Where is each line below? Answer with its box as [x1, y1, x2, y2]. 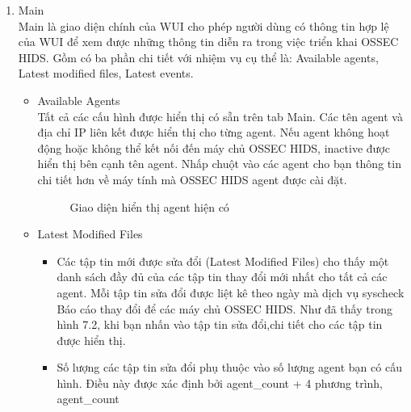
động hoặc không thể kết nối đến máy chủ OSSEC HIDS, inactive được [37, 139, 390, 156]
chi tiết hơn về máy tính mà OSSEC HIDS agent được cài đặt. [37, 170, 347, 187]
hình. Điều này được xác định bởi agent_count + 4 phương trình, [57, 374, 383, 391]
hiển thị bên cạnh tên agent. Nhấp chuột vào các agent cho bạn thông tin [37, 155, 401, 172]
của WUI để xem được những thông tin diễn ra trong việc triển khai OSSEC [18, 33, 399, 50]
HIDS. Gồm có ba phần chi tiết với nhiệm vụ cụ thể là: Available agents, [18, 48, 379, 65]
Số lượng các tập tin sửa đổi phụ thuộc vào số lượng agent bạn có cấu [57, 359, 402, 376]
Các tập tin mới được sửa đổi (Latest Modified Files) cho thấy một [57, 252, 389, 269]
